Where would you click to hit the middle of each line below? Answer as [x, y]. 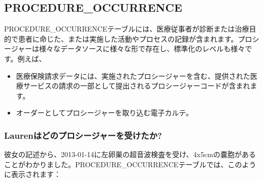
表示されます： [36, 174]
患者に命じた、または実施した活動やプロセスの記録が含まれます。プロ [135, 38]
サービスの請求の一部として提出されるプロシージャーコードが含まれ [137, 86]
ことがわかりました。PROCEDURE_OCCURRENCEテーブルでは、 [116, 164]
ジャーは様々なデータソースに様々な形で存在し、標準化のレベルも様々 [128, 49]
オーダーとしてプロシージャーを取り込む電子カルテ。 [104, 113]
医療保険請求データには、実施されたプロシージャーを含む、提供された [133, 75]
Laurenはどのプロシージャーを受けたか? [83, 135]
